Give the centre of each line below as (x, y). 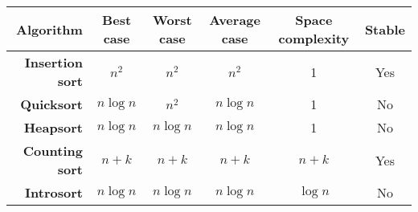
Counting (53, 151)
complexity (314, 38)
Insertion (53, 62)
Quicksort (51, 104)
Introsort (54, 192)
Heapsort (53, 127)
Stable (385, 29)
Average (235, 20)
